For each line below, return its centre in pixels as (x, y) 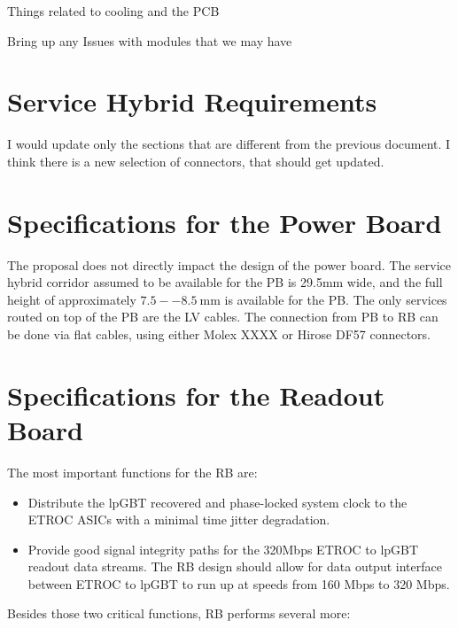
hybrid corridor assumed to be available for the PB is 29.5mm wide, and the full (225, 282)
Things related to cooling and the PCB (113, 11)
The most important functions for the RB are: (132, 472)
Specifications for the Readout (196, 395)
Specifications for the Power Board (225, 222)
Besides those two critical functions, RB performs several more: (179, 613)
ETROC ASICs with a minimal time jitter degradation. (179, 519)
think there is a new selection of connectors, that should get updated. (196, 161)
